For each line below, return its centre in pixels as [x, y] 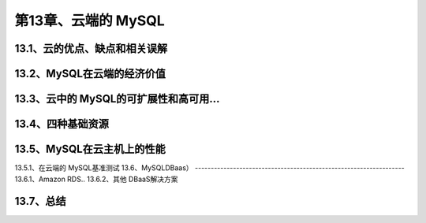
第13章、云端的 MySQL [90, 20]
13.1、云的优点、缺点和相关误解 [91, 48]
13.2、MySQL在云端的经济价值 [90, 74]
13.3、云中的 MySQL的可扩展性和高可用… [117, 99]
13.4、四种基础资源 [62, 124]
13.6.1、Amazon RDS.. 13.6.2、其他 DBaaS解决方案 [96, 179]
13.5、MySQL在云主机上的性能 [90, 149]
